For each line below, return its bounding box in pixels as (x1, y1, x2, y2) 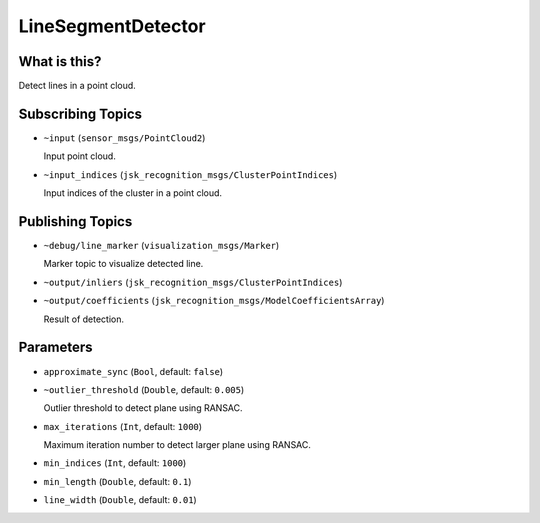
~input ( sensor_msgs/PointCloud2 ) (43, 131, 206, 144)
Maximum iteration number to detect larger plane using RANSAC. (43, 439, 312, 451)
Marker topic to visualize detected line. (43, 258, 204, 270)
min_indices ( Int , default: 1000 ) (43, 457, 187, 469)
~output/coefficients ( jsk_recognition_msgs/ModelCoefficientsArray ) (43, 295, 385, 307)
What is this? (18, 53, 102, 70)
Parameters (18, 339, 93, 356)
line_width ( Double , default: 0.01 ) (43, 494, 197, 506)
